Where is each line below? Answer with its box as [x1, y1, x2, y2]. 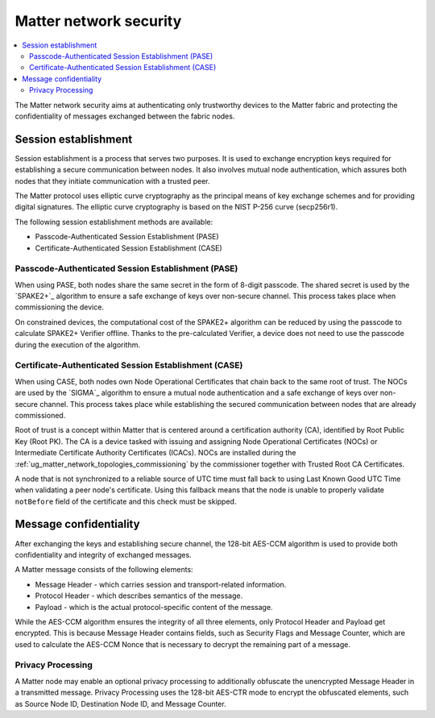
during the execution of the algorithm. [14, 339, 141, 350]
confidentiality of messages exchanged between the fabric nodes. [14, 111, 235, 121]
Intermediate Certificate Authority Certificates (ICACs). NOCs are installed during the [14, 448, 296, 458]
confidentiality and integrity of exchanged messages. [14, 550, 193, 559]
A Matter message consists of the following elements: [14, 565, 193, 575]
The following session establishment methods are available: [14, 217, 213, 226]
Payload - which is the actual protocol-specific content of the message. [35, 602, 273, 612]
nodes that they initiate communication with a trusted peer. [14, 176, 210, 185]
